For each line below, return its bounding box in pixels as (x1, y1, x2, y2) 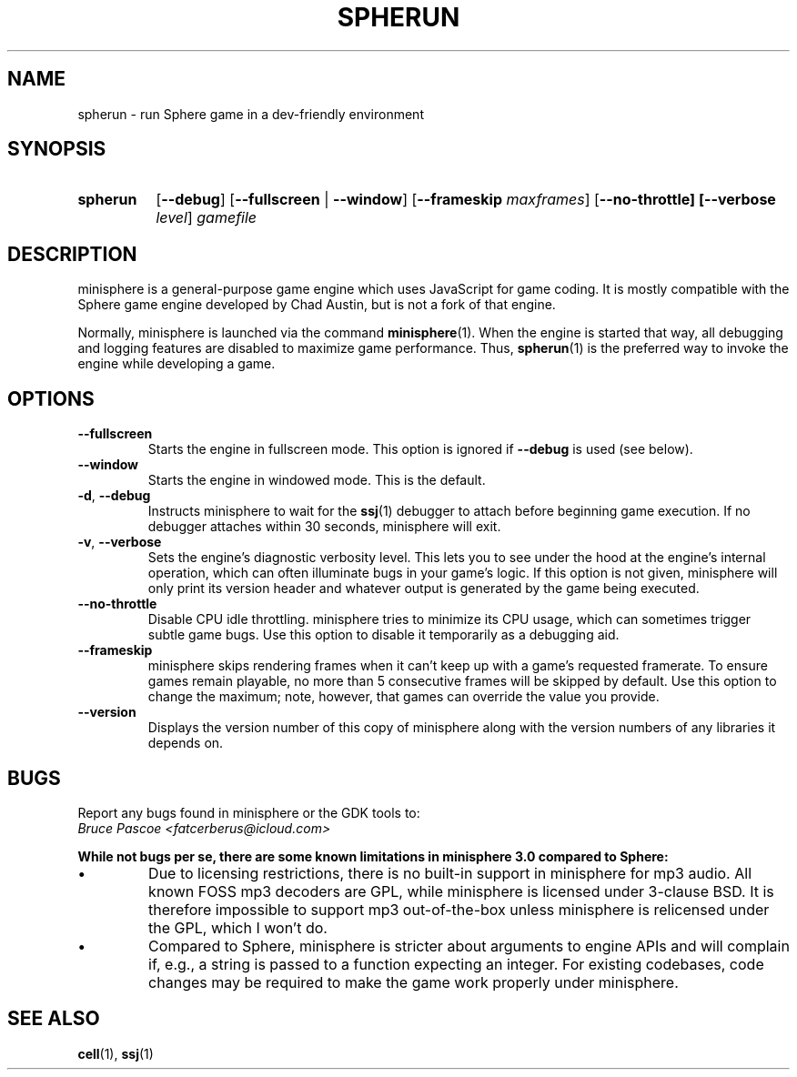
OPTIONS (7, 387, 95, 410)
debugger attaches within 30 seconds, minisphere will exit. (147, 518, 501, 535)
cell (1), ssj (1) (77, 1045, 154, 1062)
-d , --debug (77, 488, 151, 504)
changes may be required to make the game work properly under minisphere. (148, 972, 679, 991)
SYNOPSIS (7, 137, 106, 161)
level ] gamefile (156, 208, 257, 227)
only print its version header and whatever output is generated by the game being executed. (147, 580, 700, 597)
